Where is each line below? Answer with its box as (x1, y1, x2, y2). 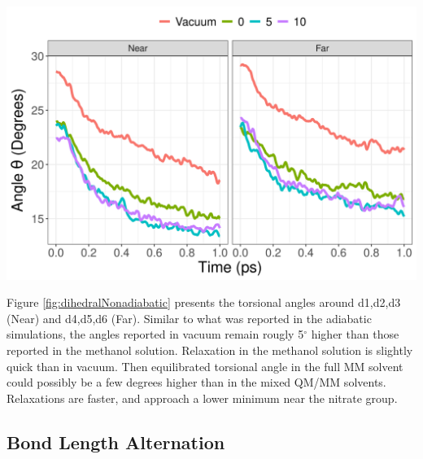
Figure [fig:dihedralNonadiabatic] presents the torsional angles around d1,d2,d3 (7, 294, 401, 311)
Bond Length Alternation (7, 429, 225, 454)
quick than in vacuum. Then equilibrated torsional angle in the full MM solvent (7, 357, 403, 374)
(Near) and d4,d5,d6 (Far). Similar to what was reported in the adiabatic (7, 309, 372, 326)
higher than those (311, 326, 399, 343)
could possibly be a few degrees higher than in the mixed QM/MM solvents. (7, 374, 386, 391)
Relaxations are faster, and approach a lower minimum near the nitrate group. (7, 389, 398, 406)
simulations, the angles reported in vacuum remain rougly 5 (7, 326, 304, 343)
